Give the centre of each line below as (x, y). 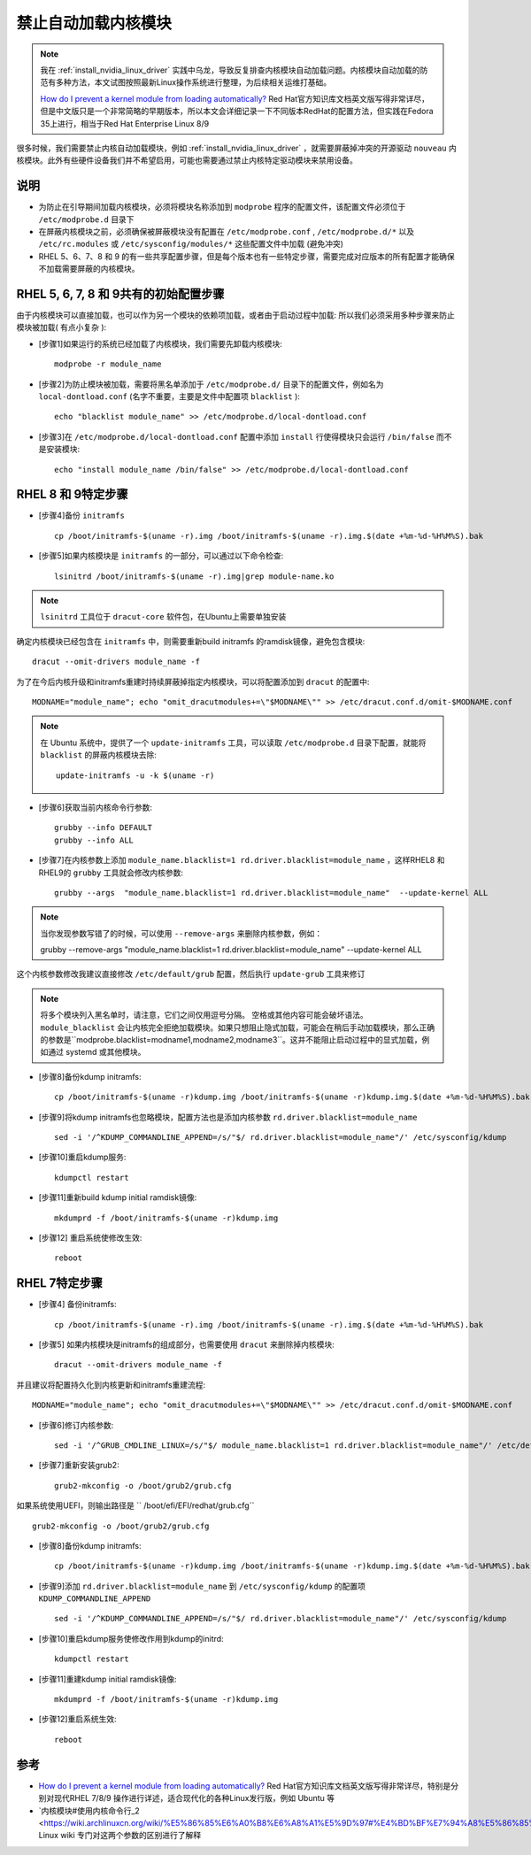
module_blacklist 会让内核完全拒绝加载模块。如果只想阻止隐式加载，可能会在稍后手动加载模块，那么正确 (238, 1028)
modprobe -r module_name (108, 364)
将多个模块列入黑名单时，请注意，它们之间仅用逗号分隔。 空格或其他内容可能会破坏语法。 (204, 1015)
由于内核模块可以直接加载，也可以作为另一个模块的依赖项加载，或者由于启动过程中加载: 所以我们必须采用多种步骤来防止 (235, 315)
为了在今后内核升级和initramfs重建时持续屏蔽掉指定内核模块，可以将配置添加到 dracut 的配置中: (193, 681)
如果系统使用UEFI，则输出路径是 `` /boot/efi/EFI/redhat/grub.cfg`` (135, 1505)
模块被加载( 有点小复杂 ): (62, 327)
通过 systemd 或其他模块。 (96, 1052)
